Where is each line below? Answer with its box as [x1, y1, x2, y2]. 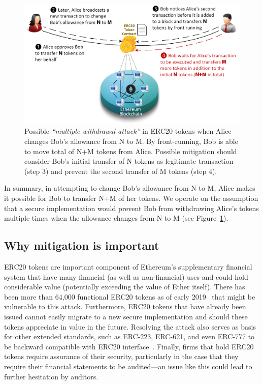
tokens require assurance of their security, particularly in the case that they [4, 351, 239, 362]
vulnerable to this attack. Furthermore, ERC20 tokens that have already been [4, 301, 246, 312]
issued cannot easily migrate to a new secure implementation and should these [4, 311, 248, 321]
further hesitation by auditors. [4, 371, 98, 381]
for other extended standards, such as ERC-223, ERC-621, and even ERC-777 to [4, 331, 255, 342]
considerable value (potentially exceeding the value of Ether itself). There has [4, 281, 245, 292]
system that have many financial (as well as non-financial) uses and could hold [4, 271, 248, 282]
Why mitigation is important [4, 238, 159, 253]
